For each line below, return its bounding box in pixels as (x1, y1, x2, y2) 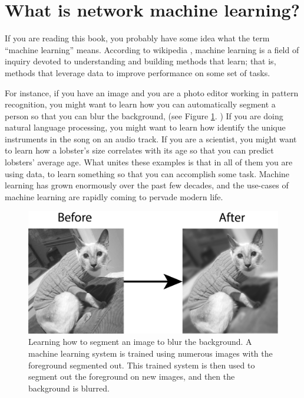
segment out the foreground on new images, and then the (28, 370, 235, 383)
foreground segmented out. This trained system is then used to (28, 358, 255, 371)
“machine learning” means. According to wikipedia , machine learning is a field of (5, 43, 299, 56)
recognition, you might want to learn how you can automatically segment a (5, 98, 276, 110)
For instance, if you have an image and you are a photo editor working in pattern (5, 86, 299, 99)
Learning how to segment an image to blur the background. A (28, 335, 252, 348)
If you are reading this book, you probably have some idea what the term (5, 32, 270, 44)
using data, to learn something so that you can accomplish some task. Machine (5, 167, 290, 180)
